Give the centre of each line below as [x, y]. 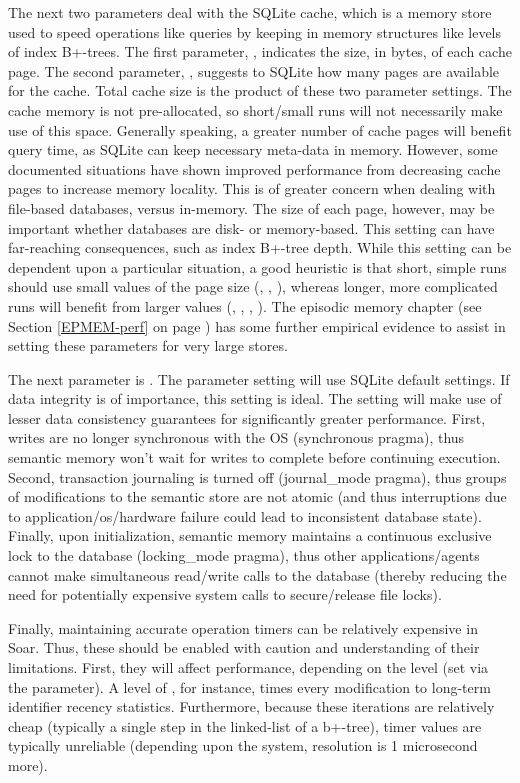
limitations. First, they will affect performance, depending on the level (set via [248, 667]
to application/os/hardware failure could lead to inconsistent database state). [245, 515]
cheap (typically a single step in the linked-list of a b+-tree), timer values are [245, 725]
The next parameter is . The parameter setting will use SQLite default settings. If [259, 378]
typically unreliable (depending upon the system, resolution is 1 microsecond [243, 745]
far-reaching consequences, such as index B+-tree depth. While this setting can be [260, 247]
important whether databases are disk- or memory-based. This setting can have [251, 227]
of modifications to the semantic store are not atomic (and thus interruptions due [257, 496]
